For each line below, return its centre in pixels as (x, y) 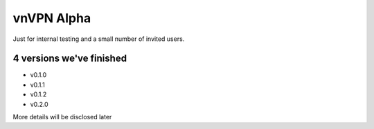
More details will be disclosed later (62, 117)
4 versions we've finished (70, 59)
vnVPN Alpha (52, 18)
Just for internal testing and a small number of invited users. (99, 39)
